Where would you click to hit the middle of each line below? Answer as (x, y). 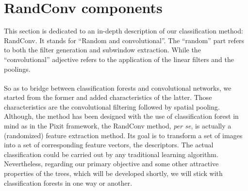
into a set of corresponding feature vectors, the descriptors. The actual (109, 145)
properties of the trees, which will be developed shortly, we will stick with (113, 173)
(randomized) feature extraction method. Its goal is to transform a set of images (123, 135)
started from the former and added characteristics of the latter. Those (108, 97)
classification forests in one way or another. (68, 183)
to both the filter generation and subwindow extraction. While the (102, 50)
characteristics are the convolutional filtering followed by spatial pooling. (112, 106)
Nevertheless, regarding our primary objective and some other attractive (111, 164)
